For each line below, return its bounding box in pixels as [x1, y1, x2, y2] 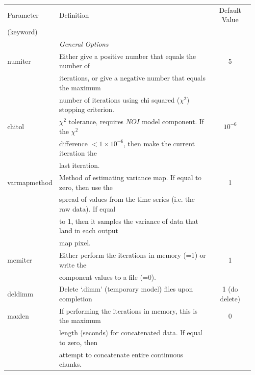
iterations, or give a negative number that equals [59, 73, 205, 83]
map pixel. [59, 238, 91, 248]
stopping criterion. [59, 104, 115, 114]
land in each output [59, 225, 119, 236]
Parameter [7, 9, 39, 20]
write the [59, 259, 87, 269]
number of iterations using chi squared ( [59, 94, 180, 105]
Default [219, 4, 242, 15]
